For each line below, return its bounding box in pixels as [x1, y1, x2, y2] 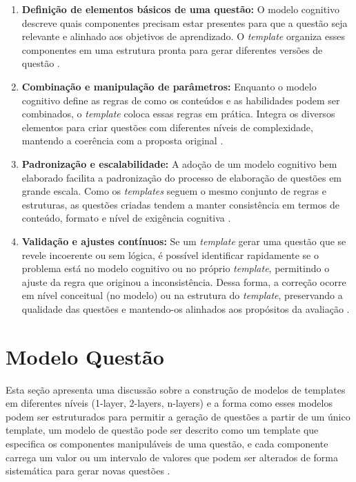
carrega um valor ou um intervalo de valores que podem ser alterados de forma [6, 450, 338, 464]
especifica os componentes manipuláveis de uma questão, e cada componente [6, 436, 328, 450]
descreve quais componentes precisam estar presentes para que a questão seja [21, 15, 348, 30]
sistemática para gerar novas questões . [6, 463, 170, 478]
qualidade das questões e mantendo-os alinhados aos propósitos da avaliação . [21, 301, 350, 316]
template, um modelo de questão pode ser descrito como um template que [6, 423, 319, 437]
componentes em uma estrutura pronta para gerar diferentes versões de [21, 42, 323, 57]
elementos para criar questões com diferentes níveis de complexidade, [21, 119, 313, 134]
